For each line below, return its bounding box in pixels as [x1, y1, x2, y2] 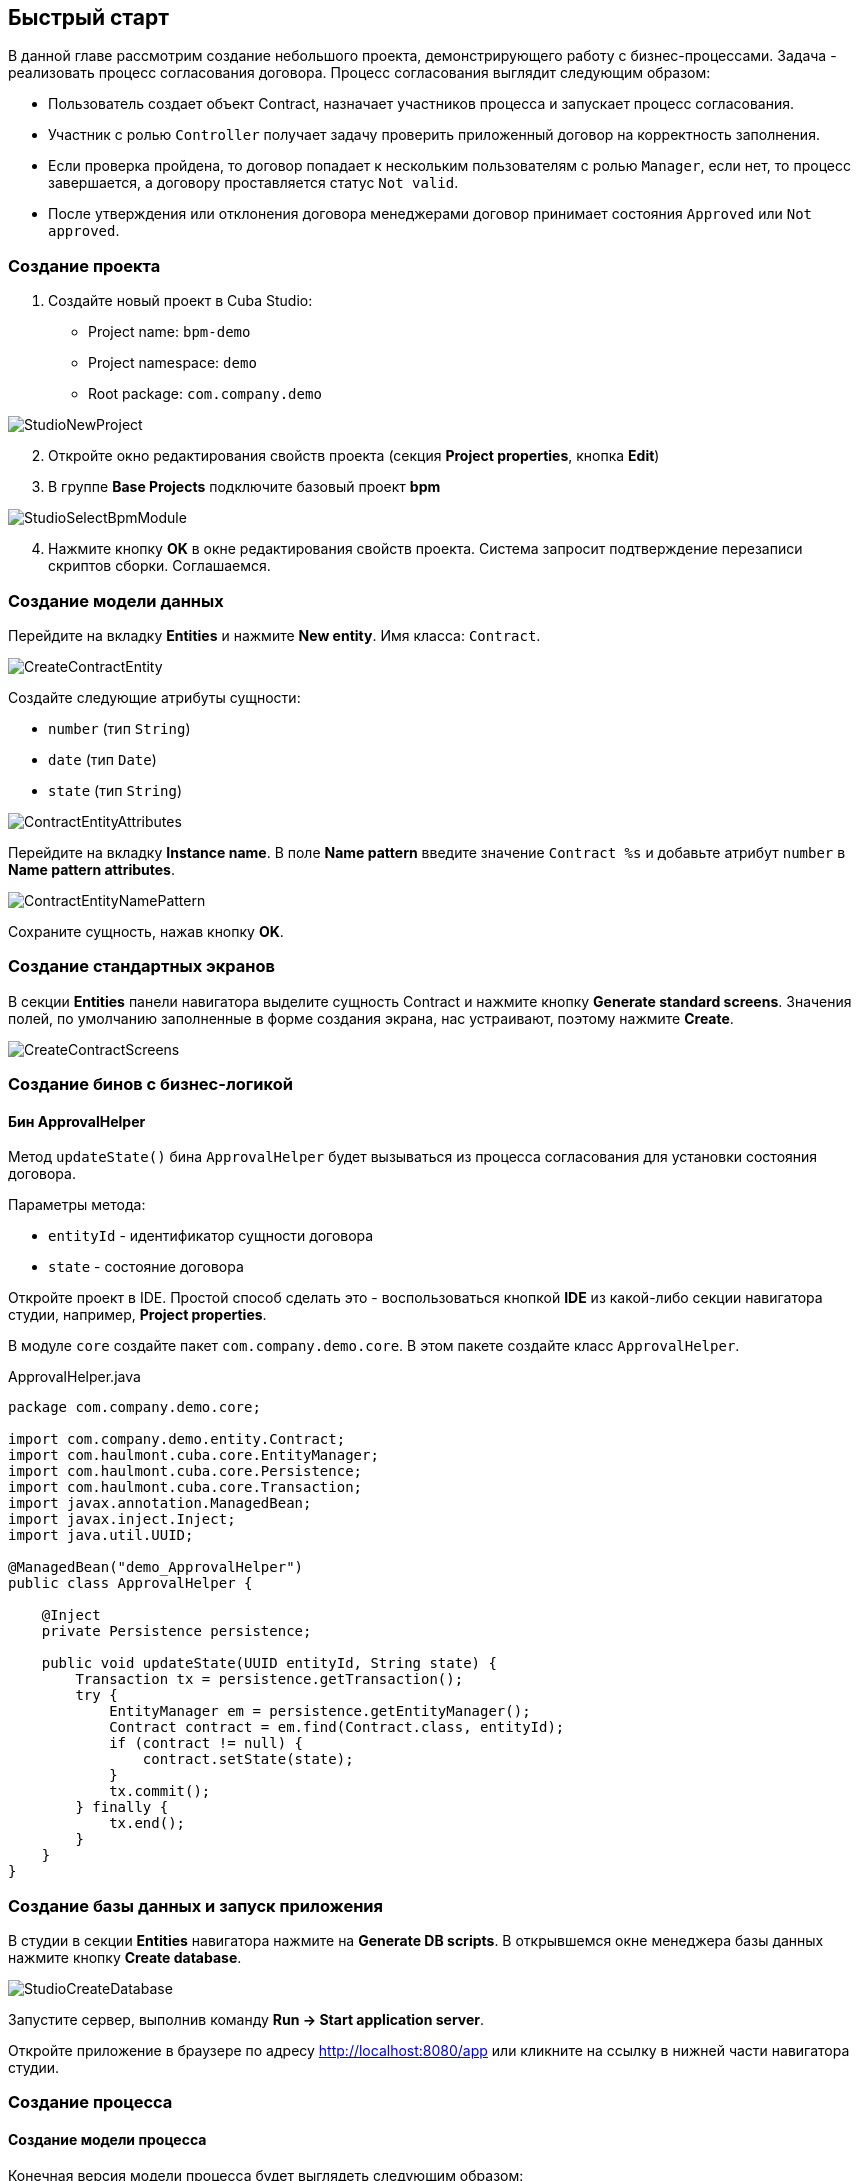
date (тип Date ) [48, 750, 157, 768]
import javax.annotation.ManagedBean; [8, 1495, 312, 1512]
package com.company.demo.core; [8, 1399, 261, 1416]
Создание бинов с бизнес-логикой [8, 1074, 293, 1095]
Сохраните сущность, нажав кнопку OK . [8, 922, 284, 940]
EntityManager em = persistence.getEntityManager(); [109, 1703, 531, 1720]
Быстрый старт [8, 5, 169, 30]
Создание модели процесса [8, 2131, 207, 2148]
